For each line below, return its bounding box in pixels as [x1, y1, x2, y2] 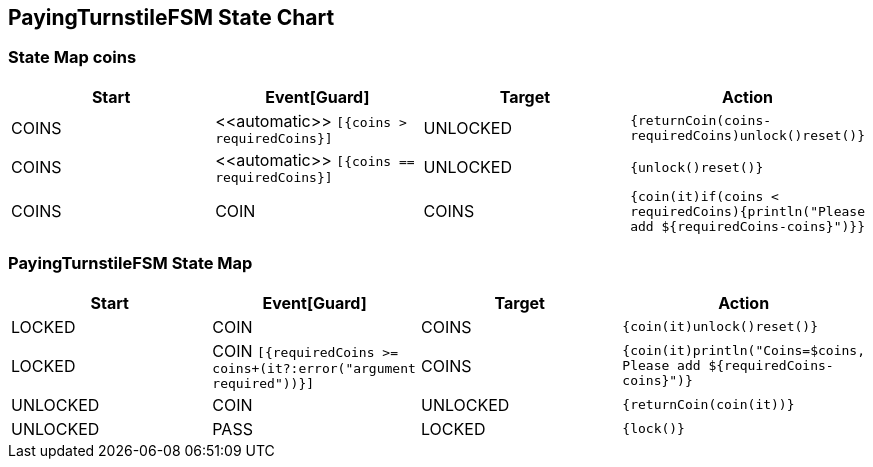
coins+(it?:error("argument [212, 360, 416, 376]
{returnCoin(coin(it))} [622, 397, 795, 413]
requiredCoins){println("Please [630, 203, 865, 219]
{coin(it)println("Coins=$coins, [622, 343, 865, 359]
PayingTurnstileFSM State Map [8, 253, 253, 274]
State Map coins [8, 47, 137, 68]
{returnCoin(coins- [630, 113, 772, 129]
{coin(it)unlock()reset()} [622, 319, 818, 335]
